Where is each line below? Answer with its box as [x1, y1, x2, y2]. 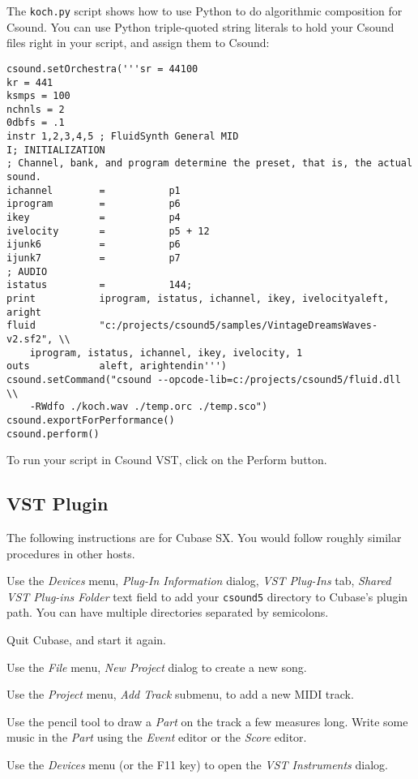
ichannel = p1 [6, 184, 181, 196]
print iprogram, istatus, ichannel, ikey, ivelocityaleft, [6, 293, 390, 304]
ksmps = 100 [6, 90, 70, 102]
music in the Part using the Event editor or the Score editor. [6, 729, 307, 746]
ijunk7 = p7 [6, 252, 181, 265]
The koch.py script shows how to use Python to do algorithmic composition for [6, 2, 403, 19]
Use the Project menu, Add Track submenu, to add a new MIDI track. [6, 686, 354, 703]
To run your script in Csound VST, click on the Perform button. [6, 451, 327, 468]
